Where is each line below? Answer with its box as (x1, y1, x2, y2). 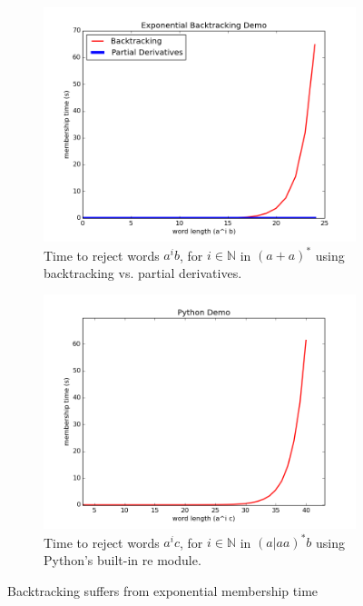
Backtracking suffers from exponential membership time (7, 581, 319, 600)
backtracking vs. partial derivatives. (44, 263, 242, 282)
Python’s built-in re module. (44, 550, 201, 569)
